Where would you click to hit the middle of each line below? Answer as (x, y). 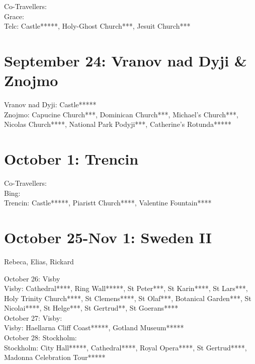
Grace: (14, 16)
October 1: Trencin (71, 159)
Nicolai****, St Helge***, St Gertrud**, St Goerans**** (91, 308)
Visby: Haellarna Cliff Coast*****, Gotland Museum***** (94, 327)
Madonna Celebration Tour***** (55, 357)
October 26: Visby (32, 278)
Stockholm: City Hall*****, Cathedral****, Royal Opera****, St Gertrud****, (125, 347)
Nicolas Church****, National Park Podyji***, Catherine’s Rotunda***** (118, 124)
